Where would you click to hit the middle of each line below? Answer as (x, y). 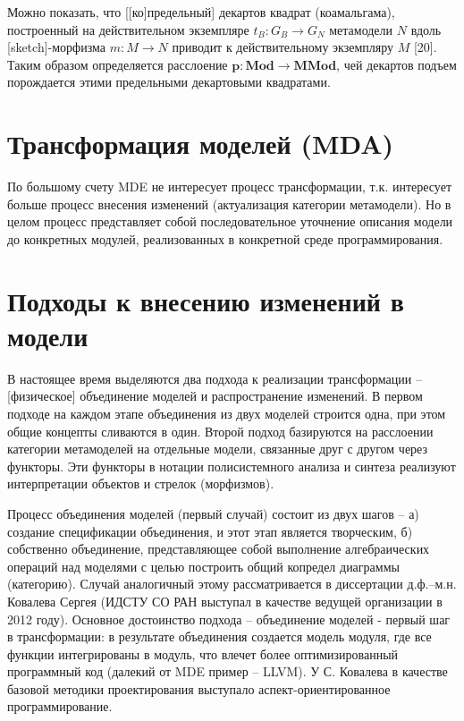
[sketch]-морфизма (56, 47)
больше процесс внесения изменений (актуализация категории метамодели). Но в (229, 204)
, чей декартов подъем (397, 64)
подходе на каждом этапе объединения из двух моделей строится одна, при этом (227, 413)
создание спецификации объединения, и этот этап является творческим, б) (210, 531)
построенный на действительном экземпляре (128, 29)
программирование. (60, 706)
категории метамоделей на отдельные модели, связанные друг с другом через (218, 449)
